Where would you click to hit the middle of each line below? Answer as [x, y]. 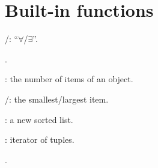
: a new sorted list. [39, 119]
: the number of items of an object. [69, 79]
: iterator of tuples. [40, 139]
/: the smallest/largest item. [57, 99]
